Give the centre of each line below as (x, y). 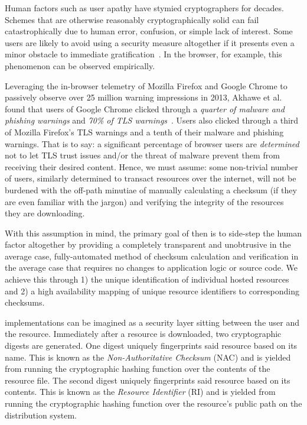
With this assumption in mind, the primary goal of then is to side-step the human (153, 233)
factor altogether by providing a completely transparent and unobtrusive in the (148, 244)
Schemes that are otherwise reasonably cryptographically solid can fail (132, 19)
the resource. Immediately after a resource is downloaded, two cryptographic (143, 334)
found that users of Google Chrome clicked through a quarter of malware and (145, 108)
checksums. (25, 302)
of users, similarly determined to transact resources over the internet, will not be (151, 178)
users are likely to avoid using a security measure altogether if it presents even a (150, 42)
